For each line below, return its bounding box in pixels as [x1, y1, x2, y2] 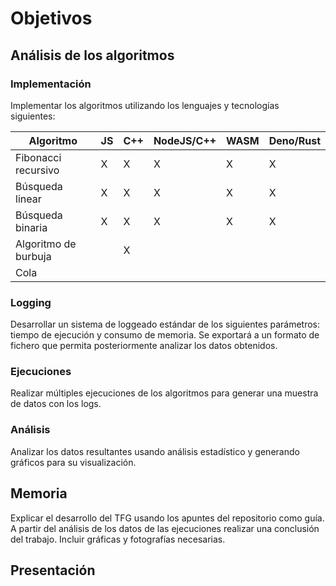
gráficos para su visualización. [10, 456, 137, 468]
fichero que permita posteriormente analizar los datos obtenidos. [10, 340, 278, 352]
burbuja [15, 249, 52, 263]
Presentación [10, 562, 96, 579]
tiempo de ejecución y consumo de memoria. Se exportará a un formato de [10, 329, 320, 341]
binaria [15, 220, 48, 234]
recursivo [15, 163, 60, 177]
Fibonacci [15, 150, 62, 164]
